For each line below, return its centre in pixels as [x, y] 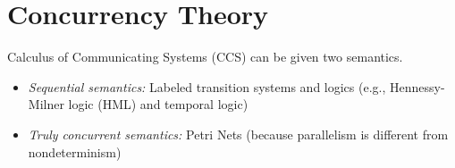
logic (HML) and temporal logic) [158, 104]
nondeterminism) [75, 151]
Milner [46, 104]
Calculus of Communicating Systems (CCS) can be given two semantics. [205, 57]
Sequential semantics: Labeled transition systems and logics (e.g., [207, 86]
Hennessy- [417, 86]
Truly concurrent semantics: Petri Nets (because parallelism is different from [238, 134]
